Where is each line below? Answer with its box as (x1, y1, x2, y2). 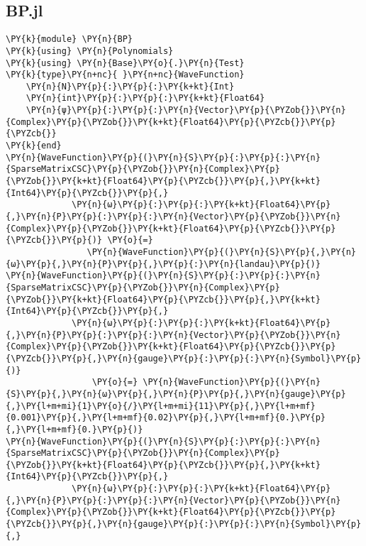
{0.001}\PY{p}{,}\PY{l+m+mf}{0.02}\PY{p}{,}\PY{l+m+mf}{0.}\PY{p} (6, 413, 326, 423)
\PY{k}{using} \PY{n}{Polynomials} (6, 45, 174, 56)
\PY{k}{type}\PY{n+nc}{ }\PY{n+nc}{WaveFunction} (6, 70, 245, 80)
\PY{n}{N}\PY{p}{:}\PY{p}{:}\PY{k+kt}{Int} (26, 81, 235, 92)
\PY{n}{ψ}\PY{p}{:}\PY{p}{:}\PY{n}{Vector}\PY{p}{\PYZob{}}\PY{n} (26, 105, 346, 116)
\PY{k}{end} (6, 141, 62, 151)
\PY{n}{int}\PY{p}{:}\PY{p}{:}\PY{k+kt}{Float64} (26, 93, 265, 104)
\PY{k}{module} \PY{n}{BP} (6, 34, 133, 45)
